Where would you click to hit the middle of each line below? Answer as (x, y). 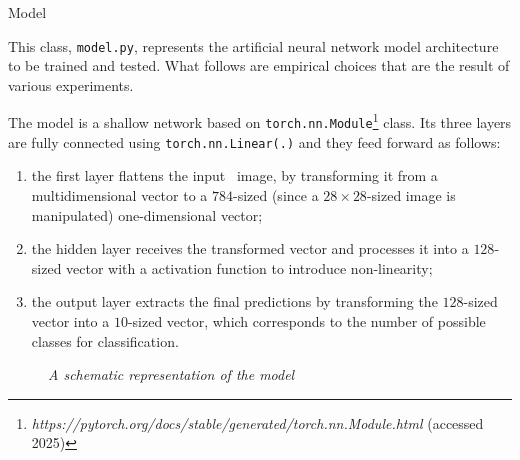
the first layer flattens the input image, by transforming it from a (234, 175)
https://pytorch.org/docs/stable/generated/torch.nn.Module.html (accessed (257, 422)
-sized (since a (275, 195)
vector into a (70, 320)
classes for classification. (105, 340)
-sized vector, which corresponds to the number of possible (306, 320)
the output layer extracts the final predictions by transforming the (234, 301)
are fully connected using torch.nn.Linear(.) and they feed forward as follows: (254, 141)
